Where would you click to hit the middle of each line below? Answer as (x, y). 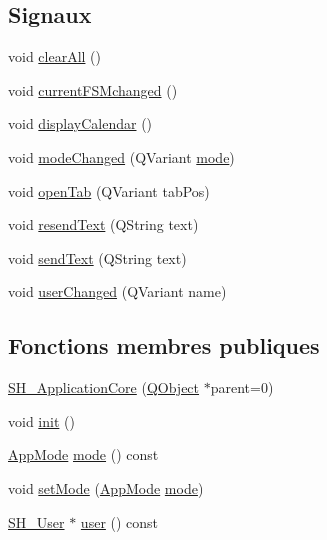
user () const (119, 521)
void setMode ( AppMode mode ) (106, 487)
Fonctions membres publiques (164, 345)
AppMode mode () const (83, 454)
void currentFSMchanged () (93, 89)
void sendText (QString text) (97, 257)
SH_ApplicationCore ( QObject (104, 387)
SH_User (36, 521)
